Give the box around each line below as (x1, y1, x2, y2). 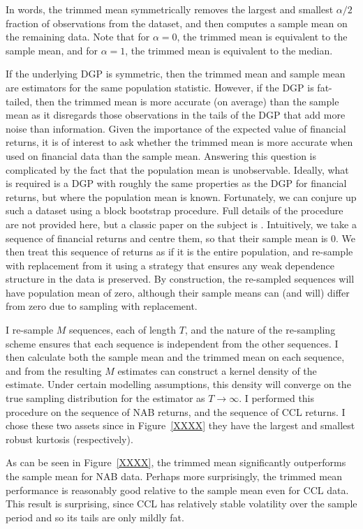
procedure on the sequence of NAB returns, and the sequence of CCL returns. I (6, 404, 346, 419)
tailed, (6, 94, 33, 108)
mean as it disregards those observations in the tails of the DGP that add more (6, 107, 346, 122)
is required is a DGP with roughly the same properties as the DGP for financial (6, 176, 347, 191)
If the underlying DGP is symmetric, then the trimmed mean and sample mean (6, 66, 346, 81)
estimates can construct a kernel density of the (117, 363, 317, 378)
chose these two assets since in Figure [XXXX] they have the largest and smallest (6, 418, 355, 433)
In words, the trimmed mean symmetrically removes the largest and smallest (6, 2, 334, 16)
